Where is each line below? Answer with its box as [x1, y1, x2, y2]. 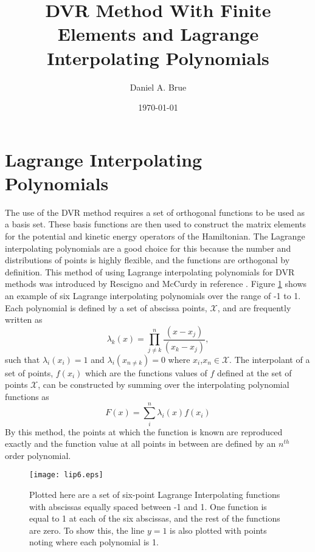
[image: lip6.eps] [29, 471, 103, 480]
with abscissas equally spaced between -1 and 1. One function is [29, 500, 267, 512]
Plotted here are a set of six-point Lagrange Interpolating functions [29, 488, 280, 500]
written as [5, 313, 43, 326]
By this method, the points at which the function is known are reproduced [5, 425, 283, 438]
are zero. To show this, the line [29, 523, 145, 536]
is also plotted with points [170, 523, 267, 536]
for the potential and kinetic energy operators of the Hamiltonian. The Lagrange [5, 230, 305, 242]
